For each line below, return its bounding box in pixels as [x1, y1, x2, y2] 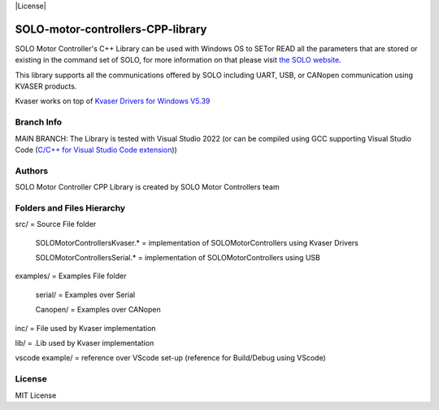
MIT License [15, 390, 57, 400]
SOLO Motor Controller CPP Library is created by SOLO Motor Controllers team [15, 182, 280, 192]
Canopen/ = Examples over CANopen [35, 305, 162, 315]
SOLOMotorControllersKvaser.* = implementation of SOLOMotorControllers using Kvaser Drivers [35, 238, 359, 247]
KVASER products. [15, 81, 77, 91]
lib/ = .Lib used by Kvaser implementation [15, 338, 154, 348]
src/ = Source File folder [15, 220, 97, 229]
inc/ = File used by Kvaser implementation [15, 323, 156, 333]
